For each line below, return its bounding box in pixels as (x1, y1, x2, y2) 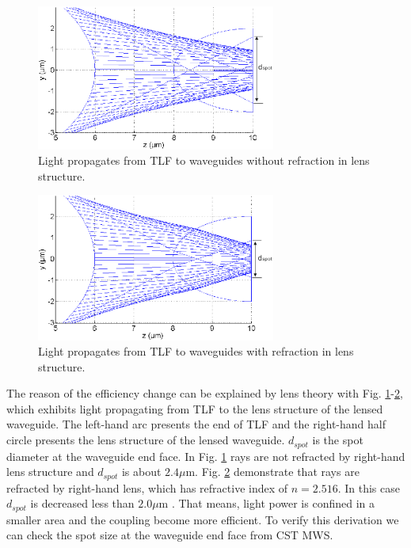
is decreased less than (30, 495, 135, 512)
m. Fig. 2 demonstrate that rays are (185, 463, 360, 480)
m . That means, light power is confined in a (158, 495, 375, 512)
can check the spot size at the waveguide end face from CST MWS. (6, 527, 333, 543)
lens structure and (6, 463, 94, 480)
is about (121, 463, 162, 480)
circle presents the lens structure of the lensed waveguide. (6, 432, 285, 448)
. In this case (337, 479, 400, 496)
